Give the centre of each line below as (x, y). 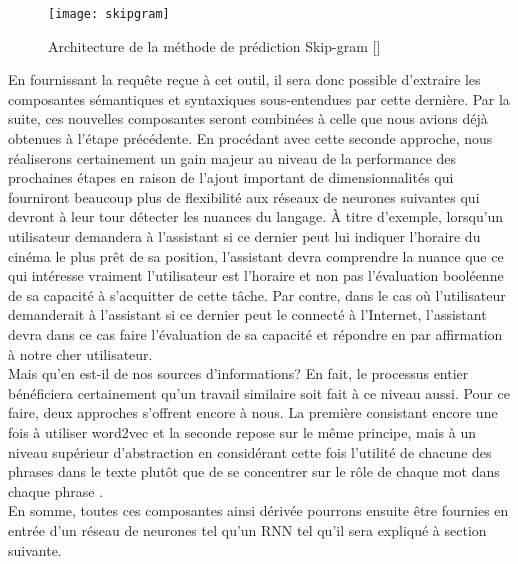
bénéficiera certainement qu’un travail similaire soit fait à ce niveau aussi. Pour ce (259, 392)
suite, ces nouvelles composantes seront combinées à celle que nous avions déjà (248, 118)
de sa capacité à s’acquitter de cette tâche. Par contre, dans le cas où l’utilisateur (257, 294)
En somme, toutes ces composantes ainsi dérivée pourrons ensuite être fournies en (258, 510)
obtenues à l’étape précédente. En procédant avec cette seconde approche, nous (250, 138)
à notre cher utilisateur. (80, 353)
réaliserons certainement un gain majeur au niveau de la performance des (232, 157)
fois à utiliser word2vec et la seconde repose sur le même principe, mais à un (242, 431)
